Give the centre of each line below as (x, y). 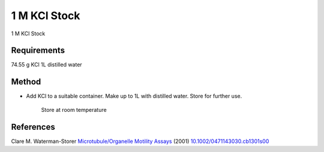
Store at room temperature (74, 110)
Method (26, 82)
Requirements (38, 51)
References (33, 127)
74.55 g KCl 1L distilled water (46, 65)
